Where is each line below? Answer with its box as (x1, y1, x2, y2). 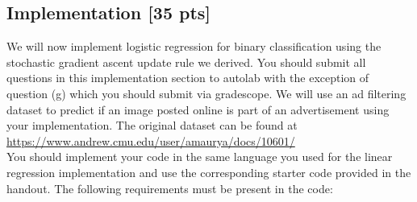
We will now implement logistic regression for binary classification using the (6, 38, 382, 55)
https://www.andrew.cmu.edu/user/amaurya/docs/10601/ (6, 132, 295, 149)
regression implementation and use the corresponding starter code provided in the (6, 163, 411, 180)
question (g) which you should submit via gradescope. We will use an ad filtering (6, 85, 407, 101)
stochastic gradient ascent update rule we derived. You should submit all (6, 53, 366, 70)
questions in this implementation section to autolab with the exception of (6, 69, 369, 86)
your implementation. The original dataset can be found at (6, 117, 298, 134)
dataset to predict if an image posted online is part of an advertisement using (6, 101, 390, 117)
